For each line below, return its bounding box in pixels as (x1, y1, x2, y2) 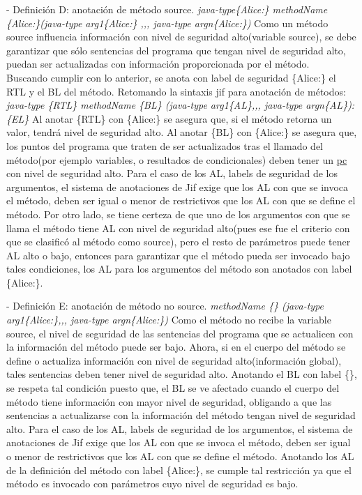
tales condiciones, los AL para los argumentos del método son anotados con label (6, 261, 352, 276)
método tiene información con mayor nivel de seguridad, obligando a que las (6, 394, 332, 409)
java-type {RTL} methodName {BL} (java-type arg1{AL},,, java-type (6, 98, 303, 112)
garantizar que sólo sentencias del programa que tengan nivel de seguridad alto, (6, 43, 346, 57)
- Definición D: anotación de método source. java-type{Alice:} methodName (6, 2, 328, 16)
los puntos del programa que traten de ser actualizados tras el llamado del (6, 138, 324, 153)
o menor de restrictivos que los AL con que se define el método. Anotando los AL (6, 449, 354, 463)
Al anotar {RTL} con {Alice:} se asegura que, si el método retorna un (31, 111, 332, 125)
